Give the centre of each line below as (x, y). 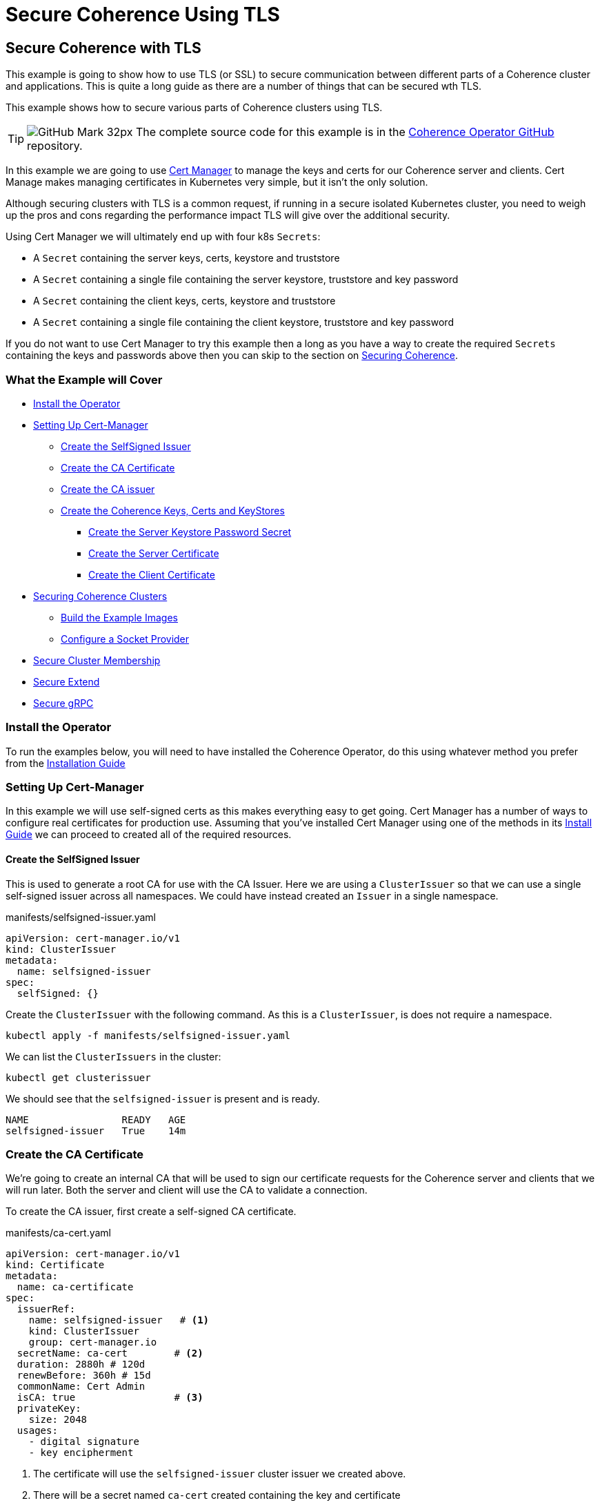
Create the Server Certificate (154, 553)
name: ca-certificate (75, 1287)
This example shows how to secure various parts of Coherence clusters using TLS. (194, 108)
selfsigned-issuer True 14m (96, 1130)
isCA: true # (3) (110, 1398)
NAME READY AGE (96, 1119)
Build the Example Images (119, 617)
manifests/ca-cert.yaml (59, 1233)
